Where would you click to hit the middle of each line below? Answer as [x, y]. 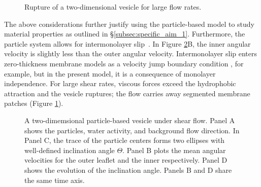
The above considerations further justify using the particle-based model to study [129, 24]
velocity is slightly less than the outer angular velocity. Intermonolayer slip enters [131, 53]
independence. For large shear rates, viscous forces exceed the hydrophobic [120, 83]
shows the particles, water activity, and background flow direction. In [132, 130]
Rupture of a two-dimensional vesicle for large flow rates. [113, 7]
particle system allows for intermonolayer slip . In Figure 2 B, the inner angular [127, 43]
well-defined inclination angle [70, 150]
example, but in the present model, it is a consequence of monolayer [110, 73]
